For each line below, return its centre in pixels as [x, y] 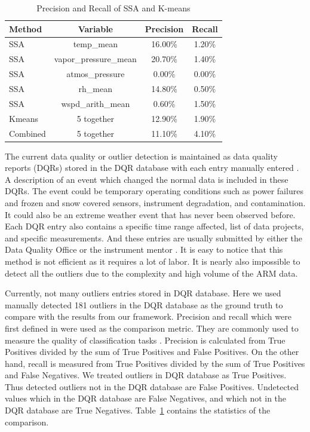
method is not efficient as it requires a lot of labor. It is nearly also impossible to [153, 261]
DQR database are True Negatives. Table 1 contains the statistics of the [138, 410]
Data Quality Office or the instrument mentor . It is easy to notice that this [144, 249]
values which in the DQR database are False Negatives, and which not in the [146, 398]
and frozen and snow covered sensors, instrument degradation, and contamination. [155, 202]
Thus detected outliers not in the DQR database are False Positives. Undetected [152, 386]
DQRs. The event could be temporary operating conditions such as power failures [154, 191]
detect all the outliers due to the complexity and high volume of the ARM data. [151, 273]
